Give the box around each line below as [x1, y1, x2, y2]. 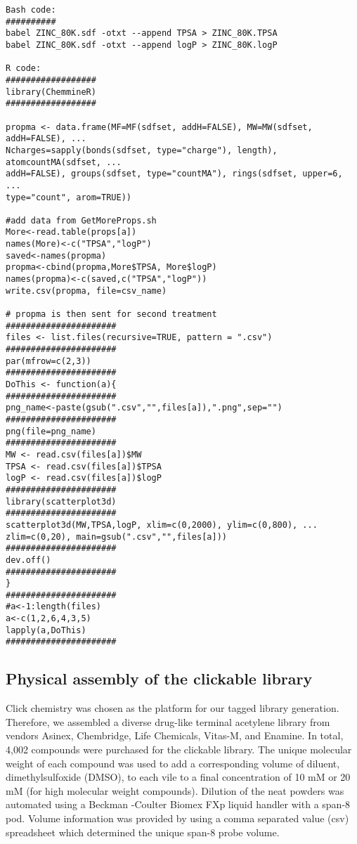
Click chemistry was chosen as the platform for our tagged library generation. [6, 701, 339, 715]
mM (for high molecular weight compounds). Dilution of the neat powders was [6, 783, 344, 798]
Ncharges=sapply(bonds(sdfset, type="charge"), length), [6, 145, 278, 155]
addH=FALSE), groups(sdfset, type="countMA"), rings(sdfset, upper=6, [6, 169, 343, 179]
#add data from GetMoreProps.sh [6, 215, 157, 226]
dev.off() [6, 554, 51, 565]
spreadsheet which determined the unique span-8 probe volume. [6, 824, 280, 839]
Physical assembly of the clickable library [6, 668, 313, 689]
